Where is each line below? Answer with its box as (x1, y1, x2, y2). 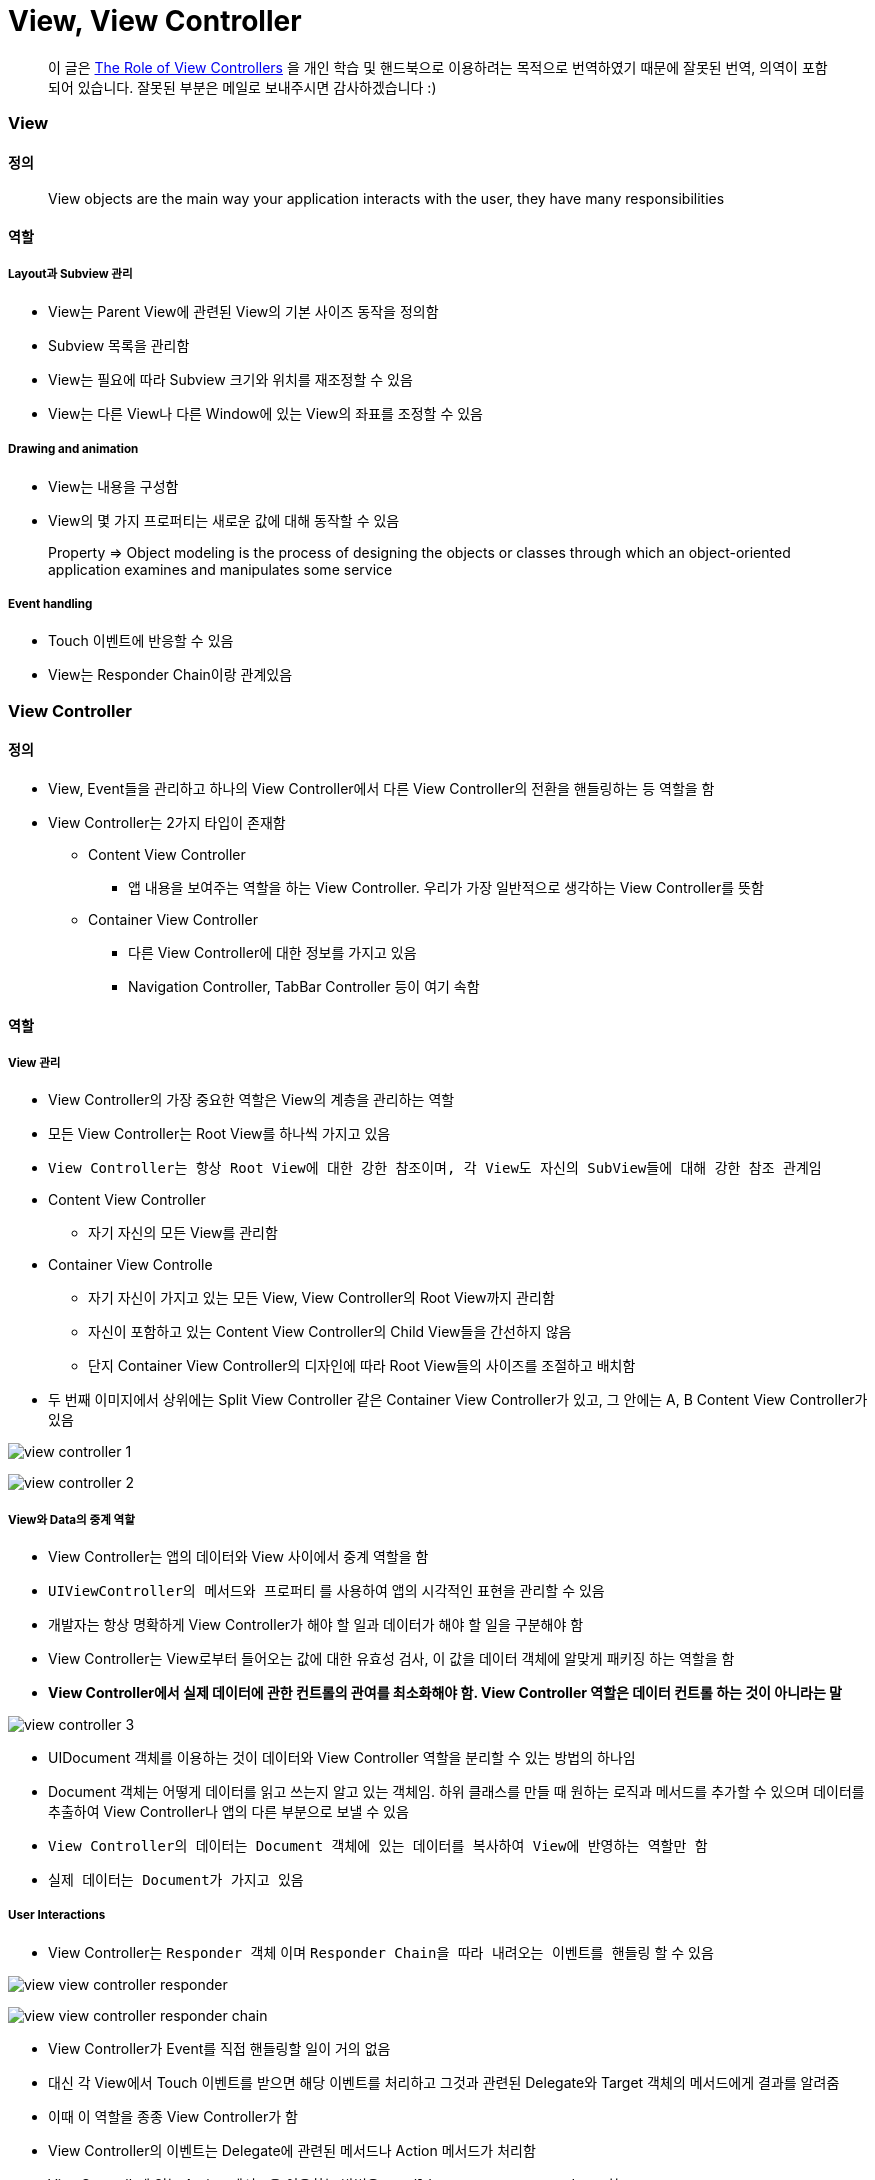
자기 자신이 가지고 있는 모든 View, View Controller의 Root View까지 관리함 (88, 1289, 555, 1307)
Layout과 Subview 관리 (8, 267, 133, 282)
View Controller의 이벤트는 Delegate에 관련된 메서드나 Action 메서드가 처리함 (48, 2141, 536, 2159)
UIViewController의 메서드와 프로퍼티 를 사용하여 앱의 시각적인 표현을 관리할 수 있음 (48, 1582, 605, 1600)
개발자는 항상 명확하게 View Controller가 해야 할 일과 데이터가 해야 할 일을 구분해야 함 (48, 1616, 584, 1634)
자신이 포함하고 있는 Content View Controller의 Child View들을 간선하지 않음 (88, 1323, 572, 1341)
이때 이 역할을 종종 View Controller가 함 (48, 2107, 298, 2125)
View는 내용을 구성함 (48, 477, 179, 495)
